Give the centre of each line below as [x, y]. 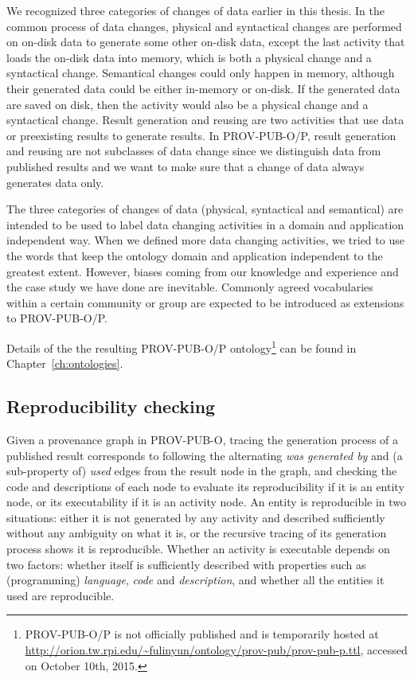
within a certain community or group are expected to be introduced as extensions [205, 302]
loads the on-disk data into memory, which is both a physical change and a [189, 57]
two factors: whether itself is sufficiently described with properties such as [186, 564]
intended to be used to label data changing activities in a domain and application [205, 224]
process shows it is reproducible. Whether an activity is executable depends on [198, 549]
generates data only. [55, 182]
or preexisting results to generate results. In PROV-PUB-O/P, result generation [201, 135]
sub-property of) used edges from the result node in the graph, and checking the [202, 471]
